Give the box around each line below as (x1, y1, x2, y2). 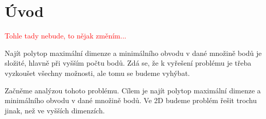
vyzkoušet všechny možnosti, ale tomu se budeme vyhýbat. (5, 67, 190, 78)
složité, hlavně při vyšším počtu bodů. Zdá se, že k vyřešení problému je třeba (5, 57, 252, 68)
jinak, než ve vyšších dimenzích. (5, 105, 105, 115)
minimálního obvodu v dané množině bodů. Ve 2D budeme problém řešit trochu (5, 95, 257, 106)
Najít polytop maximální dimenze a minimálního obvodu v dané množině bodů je (5, 47, 262, 58)
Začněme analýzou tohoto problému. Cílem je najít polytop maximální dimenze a (5, 85, 261, 95)
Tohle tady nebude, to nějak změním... (5, 30, 127, 41)
